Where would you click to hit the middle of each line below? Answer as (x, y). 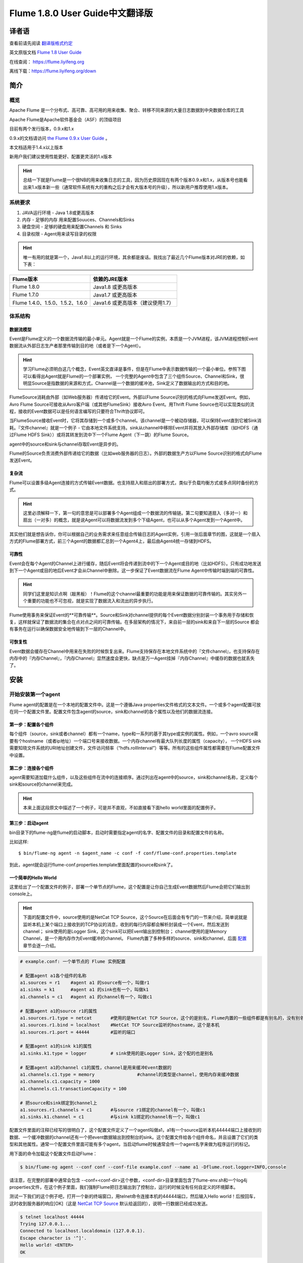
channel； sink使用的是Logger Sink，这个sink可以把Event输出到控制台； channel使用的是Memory (125, 932)
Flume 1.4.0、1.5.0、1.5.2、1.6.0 (50, 303)
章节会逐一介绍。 (41, 945)
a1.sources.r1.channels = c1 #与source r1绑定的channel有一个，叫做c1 (113, 1110)
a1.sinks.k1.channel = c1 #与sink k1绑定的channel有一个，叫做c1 (110, 1117)
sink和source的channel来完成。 (42, 784)
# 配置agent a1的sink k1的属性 (56, 1046)
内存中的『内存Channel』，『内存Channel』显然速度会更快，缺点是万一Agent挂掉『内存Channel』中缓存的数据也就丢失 (132, 658)
